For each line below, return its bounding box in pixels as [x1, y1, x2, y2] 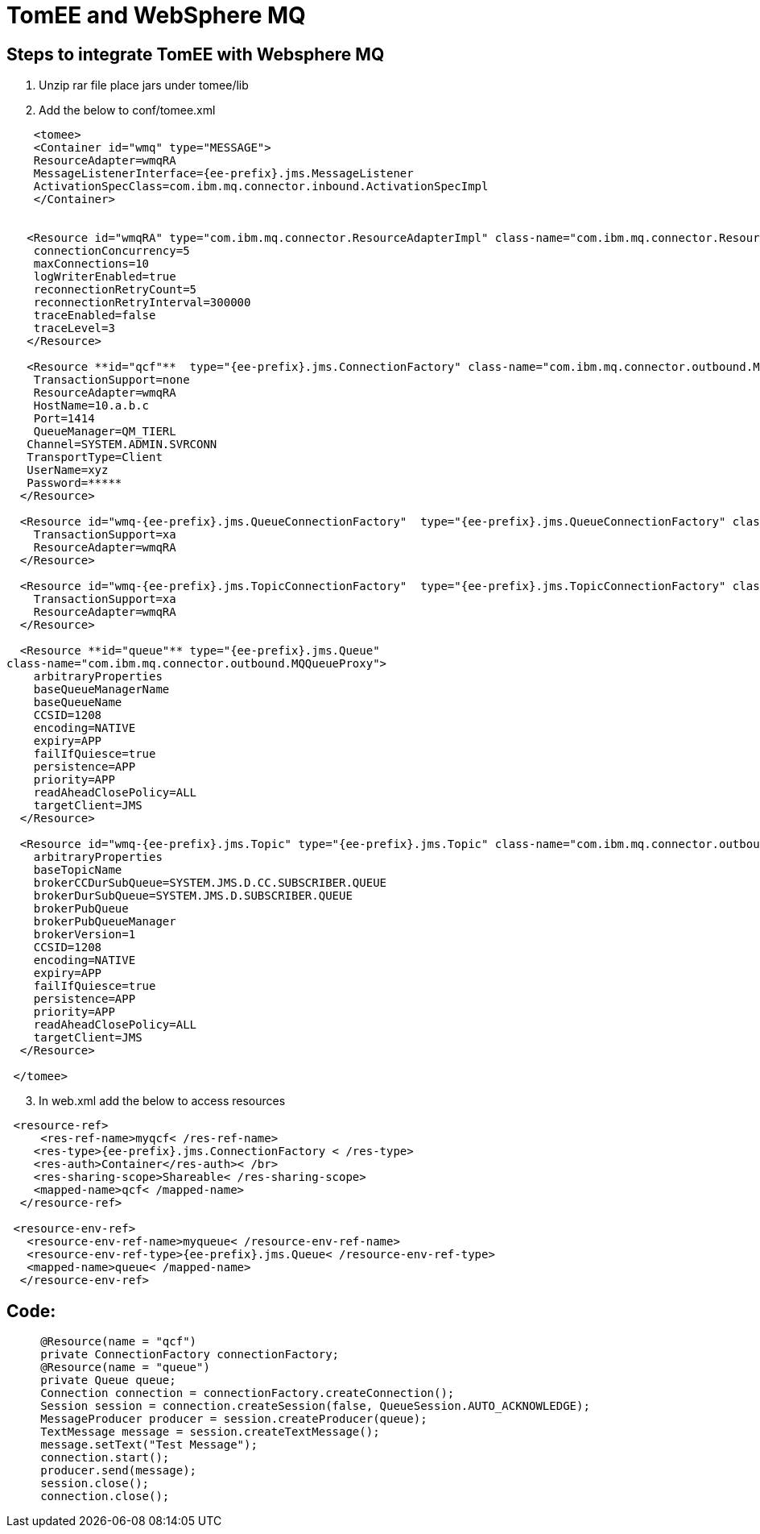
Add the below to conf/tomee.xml [39, 103, 216, 118]
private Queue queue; [40, 1374, 176, 1387]
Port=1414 [33, 412, 95, 426]
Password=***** [27, 476, 122, 490]
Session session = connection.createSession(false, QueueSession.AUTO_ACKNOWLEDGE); [40, 1399, 590, 1413]
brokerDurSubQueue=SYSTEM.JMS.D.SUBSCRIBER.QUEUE [33, 889, 353, 903]
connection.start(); [40, 1451, 170, 1465]
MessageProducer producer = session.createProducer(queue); [40, 1412, 427, 1426]
